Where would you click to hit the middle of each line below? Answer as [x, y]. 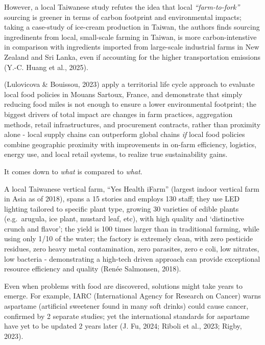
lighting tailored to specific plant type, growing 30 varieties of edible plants [122, 208]
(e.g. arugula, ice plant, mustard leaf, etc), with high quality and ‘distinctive [124, 218]
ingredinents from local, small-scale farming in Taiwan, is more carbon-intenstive [130, 37]
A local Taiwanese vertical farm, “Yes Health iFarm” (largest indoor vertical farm [132, 188]
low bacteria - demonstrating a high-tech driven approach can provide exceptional [132, 258]
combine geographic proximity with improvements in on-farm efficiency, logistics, [130, 144]
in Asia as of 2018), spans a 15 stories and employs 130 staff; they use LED [122, 199]
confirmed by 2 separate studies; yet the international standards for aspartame [127, 316]
